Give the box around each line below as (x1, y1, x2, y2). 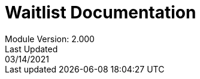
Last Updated (5, 43, 58, 54)
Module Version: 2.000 (5, 33, 95, 44)
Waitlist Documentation (5, 2, 196, 23)
